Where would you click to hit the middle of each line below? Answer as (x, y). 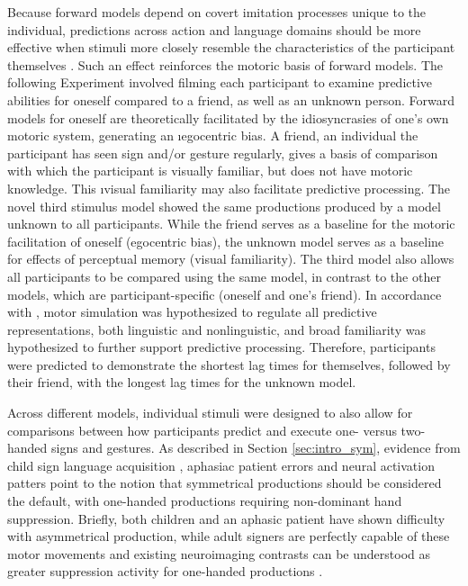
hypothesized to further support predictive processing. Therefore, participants (221, 347)
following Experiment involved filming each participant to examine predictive (220, 82)
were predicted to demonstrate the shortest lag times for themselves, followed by (229, 364)
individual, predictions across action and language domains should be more (214, 29)
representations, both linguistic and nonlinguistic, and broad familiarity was (216, 329)
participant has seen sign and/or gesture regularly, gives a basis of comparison (223, 153)
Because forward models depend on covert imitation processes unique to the (217, 12)
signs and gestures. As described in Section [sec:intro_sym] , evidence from (256, 448)
